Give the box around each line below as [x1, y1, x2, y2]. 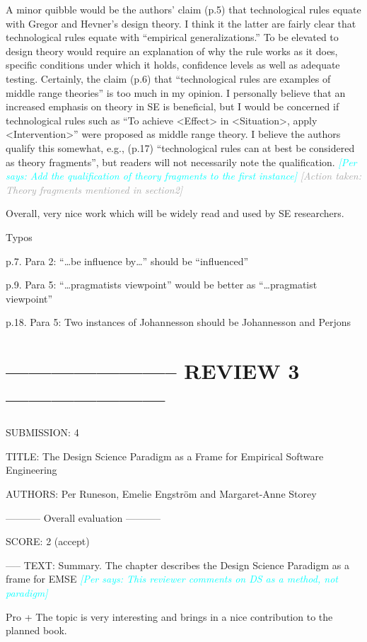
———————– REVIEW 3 [6, 356, 300, 385]
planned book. [6, 623, 67, 638]
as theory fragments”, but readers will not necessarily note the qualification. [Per [6, 154, 357, 169]
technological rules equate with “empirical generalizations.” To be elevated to [6, 30, 339, 45]
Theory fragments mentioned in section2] [6, 182, 183, 197]
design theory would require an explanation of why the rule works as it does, [6, 43, 338, 58]
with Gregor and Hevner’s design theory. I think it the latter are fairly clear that [6, 16, 356, 30]
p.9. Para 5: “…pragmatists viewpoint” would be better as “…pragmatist [6, 277, 318, 292]
